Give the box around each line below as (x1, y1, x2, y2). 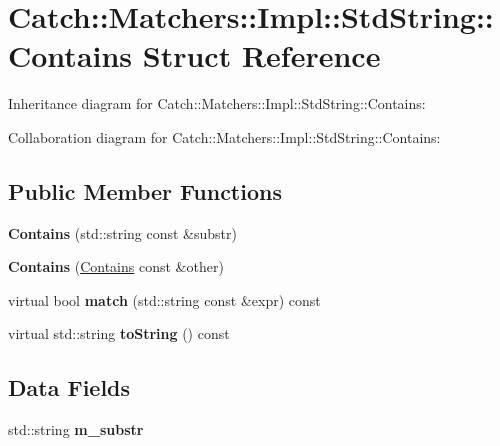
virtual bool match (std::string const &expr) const (8, 289, 321, 310)
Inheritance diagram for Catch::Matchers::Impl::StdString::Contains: (8, 93, 426, 114)
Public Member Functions (8, 175, 282, 206)
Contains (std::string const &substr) (8, 222, 237, 243)
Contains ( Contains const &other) (8, 256, 224, 277)
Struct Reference (142, 35, 381, 76)
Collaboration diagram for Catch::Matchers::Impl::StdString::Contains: (8, 126, 441, 147)
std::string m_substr (8, 419, 144, 440)
